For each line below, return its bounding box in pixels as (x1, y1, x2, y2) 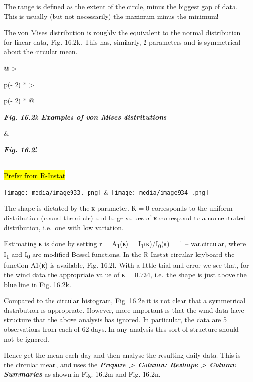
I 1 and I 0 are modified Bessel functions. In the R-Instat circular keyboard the (4, 249, 235, 261)
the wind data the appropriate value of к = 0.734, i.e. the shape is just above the (4, 270, 247, 279)
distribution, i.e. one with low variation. (4, 222, 124, 232)
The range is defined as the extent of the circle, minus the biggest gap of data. (4, 1, 237, 11)
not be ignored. (4, 333, 50, 344)
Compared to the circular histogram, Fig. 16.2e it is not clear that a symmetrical (4, 295, 246, 306)
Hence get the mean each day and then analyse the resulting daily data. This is (4, 350, 241, 360)
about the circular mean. (4, 46, 78, 56)
